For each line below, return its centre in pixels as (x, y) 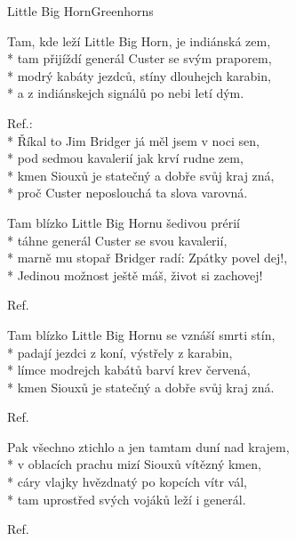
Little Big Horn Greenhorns (80, 11)
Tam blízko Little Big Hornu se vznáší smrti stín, (141, 334)
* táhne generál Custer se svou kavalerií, (117, 240)
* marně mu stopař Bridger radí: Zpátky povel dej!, (148, 258)
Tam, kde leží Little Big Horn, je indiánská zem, (139, 40)
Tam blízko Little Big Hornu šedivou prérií (124, 222)
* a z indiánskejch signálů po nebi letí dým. (126, 93)
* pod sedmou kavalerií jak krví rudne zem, (125, 158)
